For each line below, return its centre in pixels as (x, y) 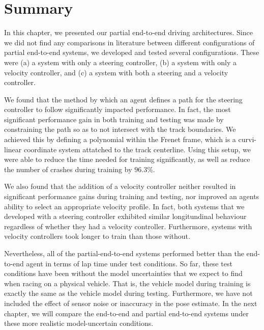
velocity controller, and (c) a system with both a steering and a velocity (116, 72)
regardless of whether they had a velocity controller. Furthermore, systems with (128, 226)
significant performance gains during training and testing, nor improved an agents (132, 196)
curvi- (247, 139)
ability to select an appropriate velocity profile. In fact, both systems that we (124, 206)
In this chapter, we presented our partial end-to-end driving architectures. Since (128, 32)
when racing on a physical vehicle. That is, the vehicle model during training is (127, 283)
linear (13, 149)
